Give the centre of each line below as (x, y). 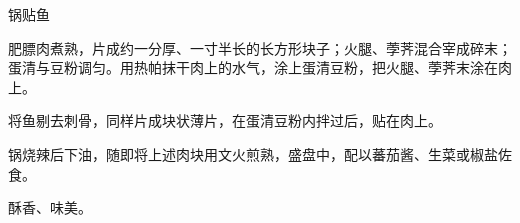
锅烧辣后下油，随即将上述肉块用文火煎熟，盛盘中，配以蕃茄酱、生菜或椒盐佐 (260, 153)
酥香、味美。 (50, 207)
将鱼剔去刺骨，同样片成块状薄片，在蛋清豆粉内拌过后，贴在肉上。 (225, 120)
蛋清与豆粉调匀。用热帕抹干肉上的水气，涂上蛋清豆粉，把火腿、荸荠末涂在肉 (260, 67)
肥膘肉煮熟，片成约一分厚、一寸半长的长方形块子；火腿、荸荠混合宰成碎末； (260, 47)
